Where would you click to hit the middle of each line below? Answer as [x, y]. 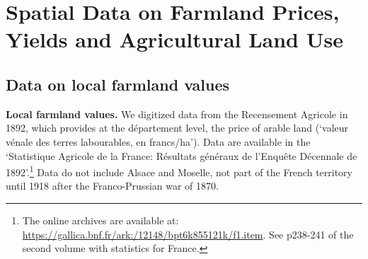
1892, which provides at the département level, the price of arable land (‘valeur [177, 128]
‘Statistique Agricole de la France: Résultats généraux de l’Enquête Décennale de [182, 155]
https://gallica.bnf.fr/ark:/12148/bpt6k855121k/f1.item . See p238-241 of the [188, 234]
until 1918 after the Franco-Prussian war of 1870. [112, 186]
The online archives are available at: [100, 220]
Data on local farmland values [117, 84]
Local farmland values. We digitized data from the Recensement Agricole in [177, 114]
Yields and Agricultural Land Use [174, 39]
